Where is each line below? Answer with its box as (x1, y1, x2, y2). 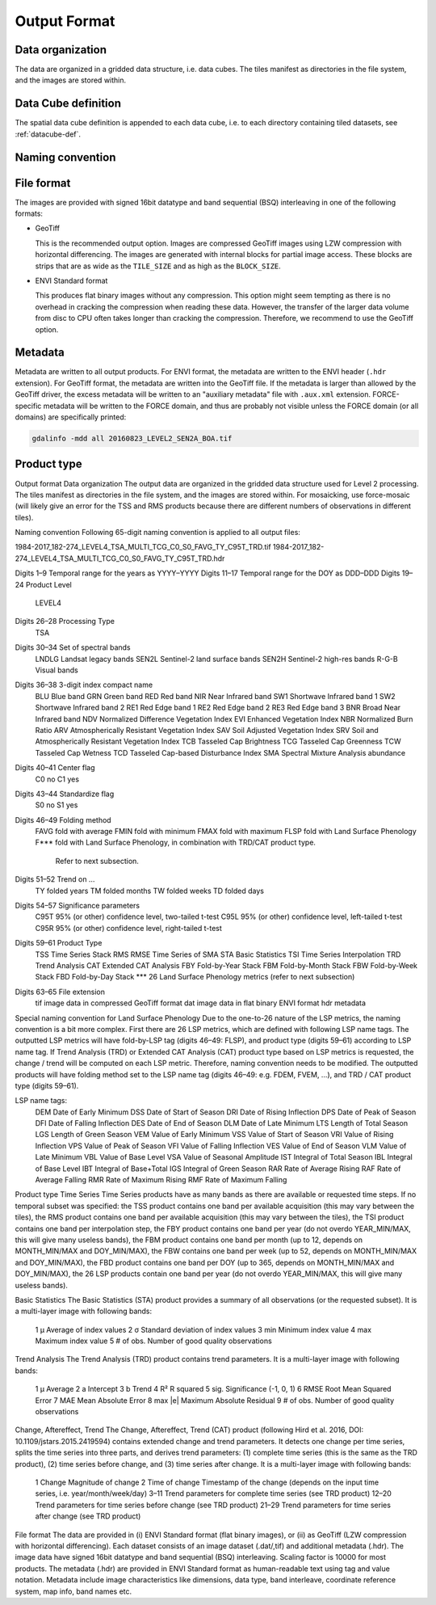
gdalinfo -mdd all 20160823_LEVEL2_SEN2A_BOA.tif (31, 434, 233, 444)
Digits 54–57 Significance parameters (15, 901, 140, 911)
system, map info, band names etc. (15, 1586, 132, 1596)
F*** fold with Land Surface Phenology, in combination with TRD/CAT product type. (35, 837, 317, 848)
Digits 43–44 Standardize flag (15, 789, 115, 798)
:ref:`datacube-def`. (15, 129, 81, 139)
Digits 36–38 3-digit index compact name (15, 680, 153, 690)
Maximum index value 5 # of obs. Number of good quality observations (35, 1336, 272, 1346)
